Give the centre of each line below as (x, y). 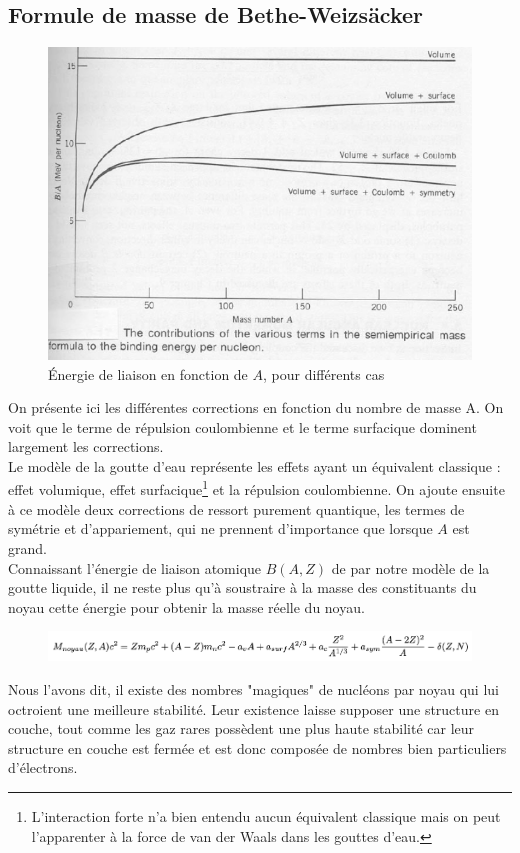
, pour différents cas (323, 373)
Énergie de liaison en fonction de (148, 373)
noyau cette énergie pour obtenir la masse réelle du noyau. (186, 606)
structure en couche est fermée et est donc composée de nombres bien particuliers (257, 747)
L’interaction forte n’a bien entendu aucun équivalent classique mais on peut (266, 815)
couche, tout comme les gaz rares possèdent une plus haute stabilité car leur (241, 728)
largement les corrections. (86, 446)
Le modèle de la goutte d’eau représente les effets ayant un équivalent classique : (254, 465)
